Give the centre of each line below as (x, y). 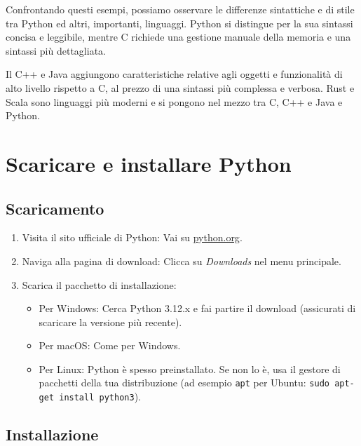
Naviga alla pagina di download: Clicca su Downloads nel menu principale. (182, 261)
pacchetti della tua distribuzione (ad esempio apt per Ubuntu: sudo (184, 383)
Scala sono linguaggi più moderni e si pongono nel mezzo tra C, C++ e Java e (174, 101)
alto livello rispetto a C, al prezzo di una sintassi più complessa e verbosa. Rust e (180, 87)
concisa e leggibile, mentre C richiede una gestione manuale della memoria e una (178, 37)
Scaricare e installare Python (149, 163)
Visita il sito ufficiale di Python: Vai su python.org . (132, 237)
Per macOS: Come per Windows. (110, 345)
